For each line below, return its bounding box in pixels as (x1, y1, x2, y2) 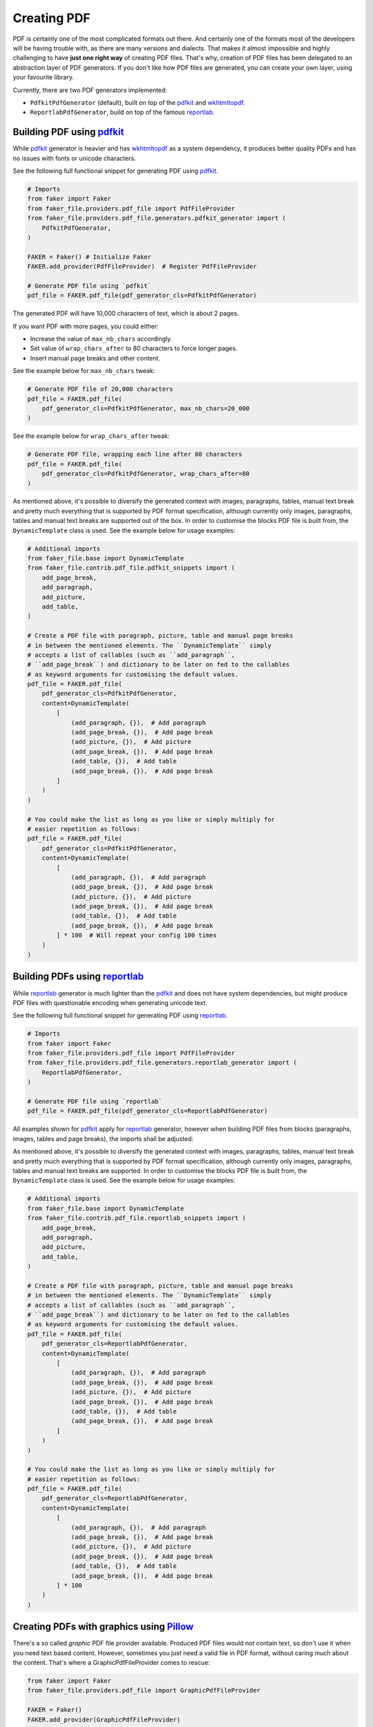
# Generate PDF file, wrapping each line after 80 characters (27, 450, 242, 459)
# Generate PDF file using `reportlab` (27, 1098, 162, 1105)
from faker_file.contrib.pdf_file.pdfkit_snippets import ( (27, 564, 236, 572)
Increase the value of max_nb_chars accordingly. (30, 335, 173, 343)
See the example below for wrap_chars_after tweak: (12, 432, 170, 440)
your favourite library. (12, 73, 74, 82)
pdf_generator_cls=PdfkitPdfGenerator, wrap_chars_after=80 (41, 470, 250, 478)
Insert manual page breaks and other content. (30, 354, 160, 362)
